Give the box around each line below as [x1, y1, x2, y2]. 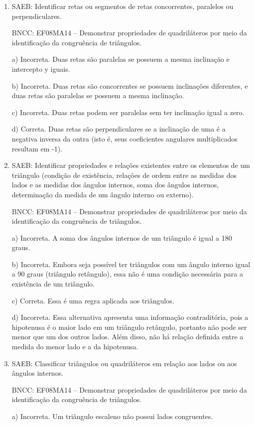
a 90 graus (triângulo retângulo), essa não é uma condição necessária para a [11, 269, 243, 279]
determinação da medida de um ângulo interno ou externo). [11, 189, 194, 199]
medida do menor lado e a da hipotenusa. [11, 341, 138, 352]
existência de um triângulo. [11, 279, 95, 289]
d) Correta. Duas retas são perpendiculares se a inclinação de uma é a [11, 124, 226, 134]
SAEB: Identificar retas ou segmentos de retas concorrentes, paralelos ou [11, 1, 234, 11]
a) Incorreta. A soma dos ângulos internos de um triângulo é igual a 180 [11, 232, 232, 243]
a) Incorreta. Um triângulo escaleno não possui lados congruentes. [11, 411, 213, 421]
